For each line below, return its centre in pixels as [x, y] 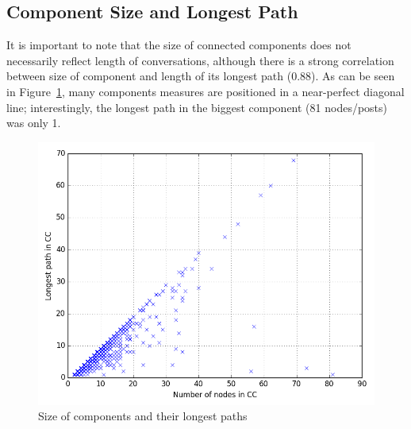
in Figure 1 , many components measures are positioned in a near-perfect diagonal [205, 91]
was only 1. [34, 123]
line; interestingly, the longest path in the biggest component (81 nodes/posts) [197, 107]
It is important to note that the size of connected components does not [179, 45]
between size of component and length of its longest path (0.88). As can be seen [201, 76]
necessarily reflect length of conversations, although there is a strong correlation [200, 60]
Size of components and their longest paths [143, 416]
